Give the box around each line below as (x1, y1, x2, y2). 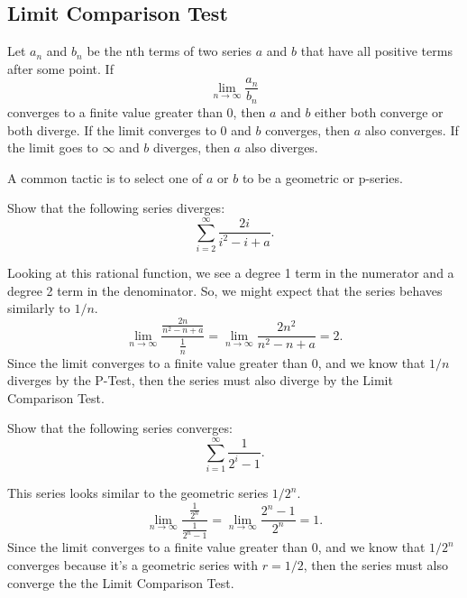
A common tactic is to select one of (7, 168, 203, 187)
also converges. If (364, 120, 459, 139)
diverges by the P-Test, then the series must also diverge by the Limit (7, 371, 393, 390)
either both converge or (315, 102, 444, 121)
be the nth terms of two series (87, 41, 252, 60)
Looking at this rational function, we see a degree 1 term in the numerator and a (7, 263, 454, 281)
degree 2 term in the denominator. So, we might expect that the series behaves (7, 281, 443, 299)
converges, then (265, 120, 350, 139)
